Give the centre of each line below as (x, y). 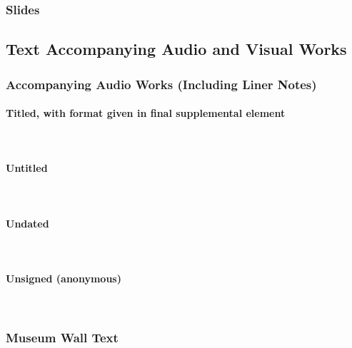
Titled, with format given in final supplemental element (146, 113)
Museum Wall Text (62, 337)
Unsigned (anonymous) (64, 278)
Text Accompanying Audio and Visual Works (176, 49)
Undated (27, 223)
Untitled (27, 168)
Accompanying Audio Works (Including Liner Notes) (161, 84)
